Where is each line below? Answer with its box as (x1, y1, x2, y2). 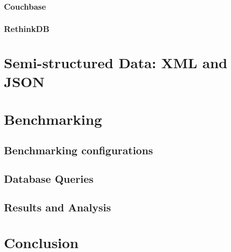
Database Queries (4, 171, 94, 186)
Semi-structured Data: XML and (4, 52, 228, 72)
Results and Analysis (4, 199, 111, 214)
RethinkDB (4, 22, 49, 34)
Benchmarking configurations (4, 143, 153, 158)
